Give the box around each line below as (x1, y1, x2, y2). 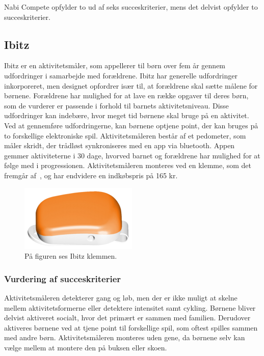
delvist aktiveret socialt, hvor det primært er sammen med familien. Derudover (4, 312, 251, 323)
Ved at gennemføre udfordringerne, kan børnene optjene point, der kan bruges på (4, 120, 258, 130)
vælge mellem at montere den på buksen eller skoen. (4, 342, 167, 352)
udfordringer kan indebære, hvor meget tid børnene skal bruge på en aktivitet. (4, 110, 249, 121)
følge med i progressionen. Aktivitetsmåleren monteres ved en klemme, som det (4, 160, 252, 171)
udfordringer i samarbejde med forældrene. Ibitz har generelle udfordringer (4, 70, 237, 80)
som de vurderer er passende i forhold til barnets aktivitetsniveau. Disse (4, 100, 229, 111)
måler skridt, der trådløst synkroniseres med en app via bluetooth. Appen (4, 140, 235, 151)
